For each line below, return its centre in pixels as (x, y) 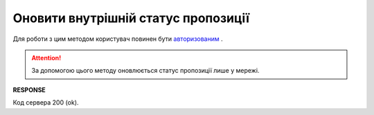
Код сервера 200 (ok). (46, 103)
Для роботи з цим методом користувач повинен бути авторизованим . (118, 39)
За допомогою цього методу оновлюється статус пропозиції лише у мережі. (145, 71)
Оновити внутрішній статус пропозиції (131, 18)
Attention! (46, 57)
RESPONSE (29, 89)
